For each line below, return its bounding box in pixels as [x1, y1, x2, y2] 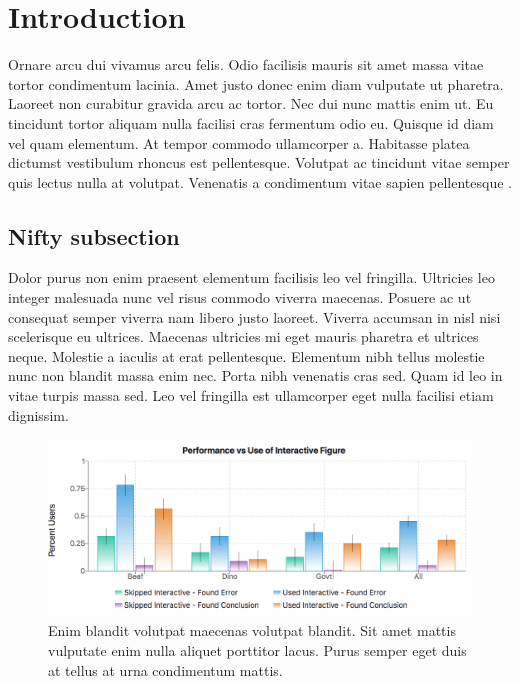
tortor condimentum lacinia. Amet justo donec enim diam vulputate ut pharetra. [8, 73, 504, 94]
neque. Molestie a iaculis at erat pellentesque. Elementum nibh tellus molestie [8, 345, 485, 366]
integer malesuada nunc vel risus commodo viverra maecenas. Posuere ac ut [8, 287, 472, 308]
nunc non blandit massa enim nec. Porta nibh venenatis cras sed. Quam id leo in [8, 365, 503, 386]
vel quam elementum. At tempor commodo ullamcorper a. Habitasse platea [8, 132, 470, 153]
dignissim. [8, 404, 69, 425]
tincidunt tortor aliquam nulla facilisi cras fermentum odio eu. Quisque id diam [8, 112, 494, 133]
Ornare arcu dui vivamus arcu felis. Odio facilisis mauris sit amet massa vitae [8, 54, 484, 75]
